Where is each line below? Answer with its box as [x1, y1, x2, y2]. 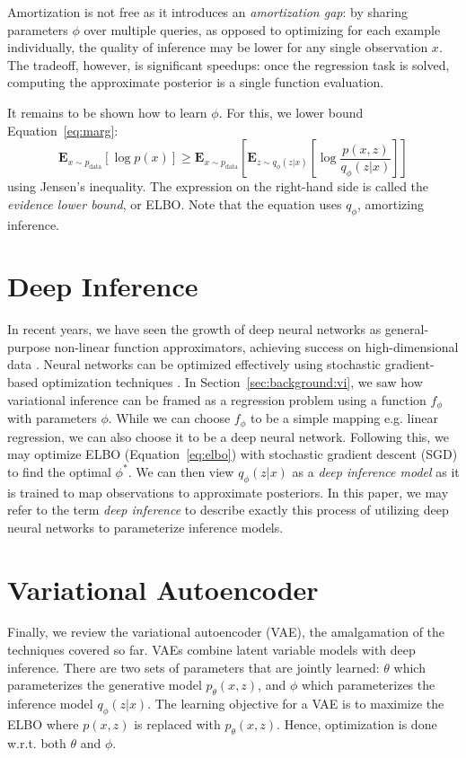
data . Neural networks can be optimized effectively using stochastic [7, 355, 382, 374]
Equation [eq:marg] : [7, 120, 119, 139]
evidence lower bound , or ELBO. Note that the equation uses [7, 194, 342, 213]
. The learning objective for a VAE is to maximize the [147, 694, 444, 713]
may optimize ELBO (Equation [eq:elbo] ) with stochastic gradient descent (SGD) [7, 445, 458, 463]
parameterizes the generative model [7, 675, 202, 694]
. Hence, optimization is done [277, 714, 437, 733]
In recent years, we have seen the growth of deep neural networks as [7, 320, 382, 339]
